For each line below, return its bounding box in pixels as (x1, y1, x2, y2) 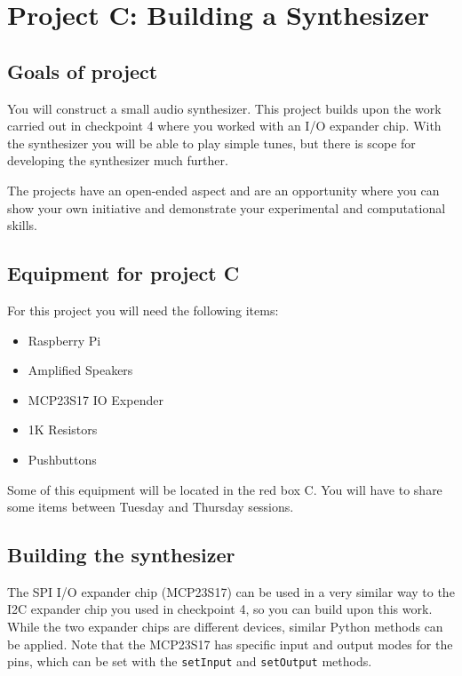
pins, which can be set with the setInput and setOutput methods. (7, 652, 372, 671)
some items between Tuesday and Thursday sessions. (7, 497, 294, 516)
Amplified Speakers (28, 361, 133, 379)
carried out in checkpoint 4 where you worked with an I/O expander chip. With (7, 116, 442, 135)
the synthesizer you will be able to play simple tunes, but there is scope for (7, 133, 416, 152)
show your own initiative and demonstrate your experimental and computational (7, 198, 446, 217)
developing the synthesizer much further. (7, 151, 228, 170)
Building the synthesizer (7, 541, 235, 569)
